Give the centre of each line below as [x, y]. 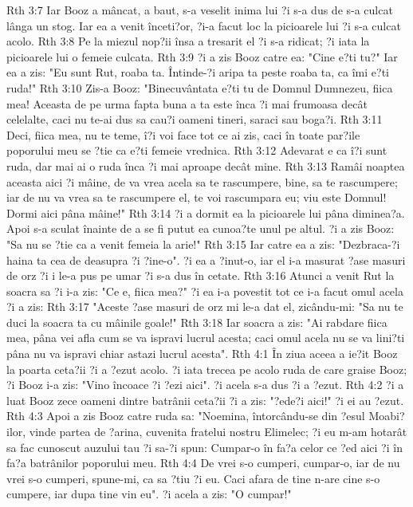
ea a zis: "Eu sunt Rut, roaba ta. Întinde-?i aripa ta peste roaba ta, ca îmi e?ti [198, 72]
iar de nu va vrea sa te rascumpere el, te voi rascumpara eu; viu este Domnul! [197, 197]
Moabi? [387, 416]
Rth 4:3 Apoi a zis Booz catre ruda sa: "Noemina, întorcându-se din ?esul [186, 416]
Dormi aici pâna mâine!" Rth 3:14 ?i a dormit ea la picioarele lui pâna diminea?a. [206, 212]
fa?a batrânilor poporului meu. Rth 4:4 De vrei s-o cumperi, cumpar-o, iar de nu [203, 463]
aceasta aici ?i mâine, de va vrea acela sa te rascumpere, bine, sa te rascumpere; [202, 181]
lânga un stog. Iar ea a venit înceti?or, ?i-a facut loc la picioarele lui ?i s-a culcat [204, 25]
